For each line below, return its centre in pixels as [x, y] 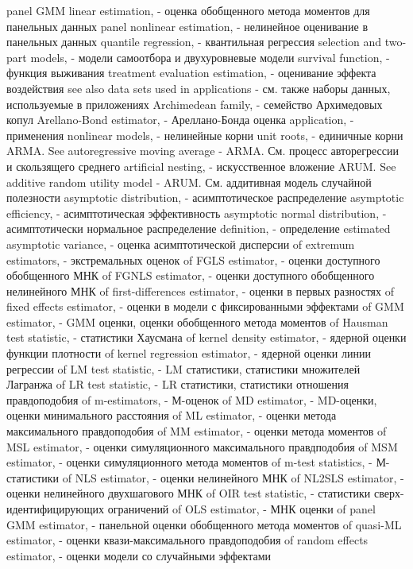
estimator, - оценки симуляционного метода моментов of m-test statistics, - [189, 462]
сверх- [389, 493]
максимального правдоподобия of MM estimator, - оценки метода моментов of [197, 431]
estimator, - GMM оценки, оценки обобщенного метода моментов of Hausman [197, 321]
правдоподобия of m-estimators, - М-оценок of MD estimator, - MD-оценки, [192, 399]
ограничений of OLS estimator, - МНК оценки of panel [241, 509]
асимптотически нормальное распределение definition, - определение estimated [199, 228]
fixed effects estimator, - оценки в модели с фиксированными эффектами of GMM [205, 306]
